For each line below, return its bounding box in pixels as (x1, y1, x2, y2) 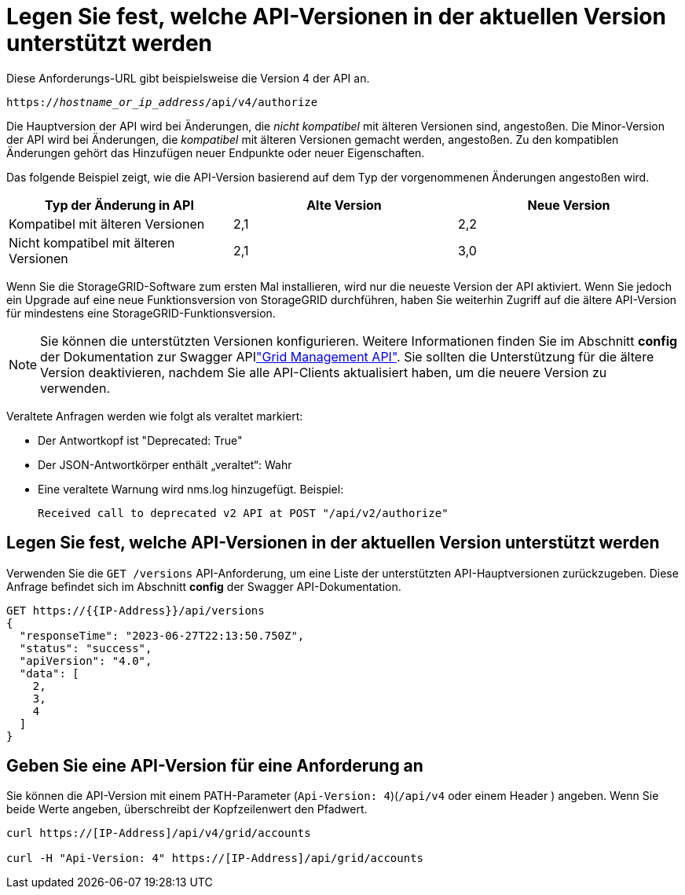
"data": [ (19, 666, 79, 680)
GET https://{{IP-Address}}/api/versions (6, 603, 265, 617)
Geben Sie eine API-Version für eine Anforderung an (6, 756, 423, 776)
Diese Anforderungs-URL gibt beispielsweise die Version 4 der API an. (6, 71, 370, 85)
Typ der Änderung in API (45, 196, 194, 213)
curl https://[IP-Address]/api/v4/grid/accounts (6, 827, 311, 840)
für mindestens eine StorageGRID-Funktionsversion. (6, 306, 276, 320)
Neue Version (527, 196, 610, 213)
